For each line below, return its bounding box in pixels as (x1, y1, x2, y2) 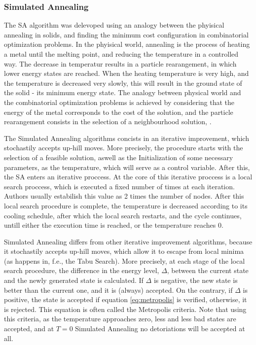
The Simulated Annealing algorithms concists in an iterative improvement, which (4, 133, 249, 143)
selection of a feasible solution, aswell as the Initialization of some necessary (4, 152, 233, 162)
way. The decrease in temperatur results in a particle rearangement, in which (4, 58, 237, 69)
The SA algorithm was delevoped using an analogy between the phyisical (4, 20, 224, 30)
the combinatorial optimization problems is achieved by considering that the (4, 97, 235, 107)
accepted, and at (4, 323, 54, 334)
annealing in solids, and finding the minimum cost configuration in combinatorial (4, 29, 249, 39)
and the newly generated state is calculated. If (4, 275, 144, 285)
